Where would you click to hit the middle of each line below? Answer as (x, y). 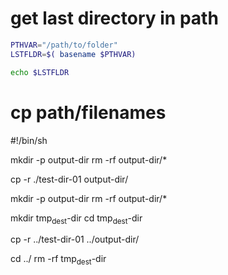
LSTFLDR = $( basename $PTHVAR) (73, 54)
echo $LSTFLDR (40, 72)
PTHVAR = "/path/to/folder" (64, 45)
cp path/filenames (88, 112)
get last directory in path (114, 18)
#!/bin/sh (29, 140)
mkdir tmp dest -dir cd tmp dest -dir (76, 219)
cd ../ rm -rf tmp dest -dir (58, 260)
